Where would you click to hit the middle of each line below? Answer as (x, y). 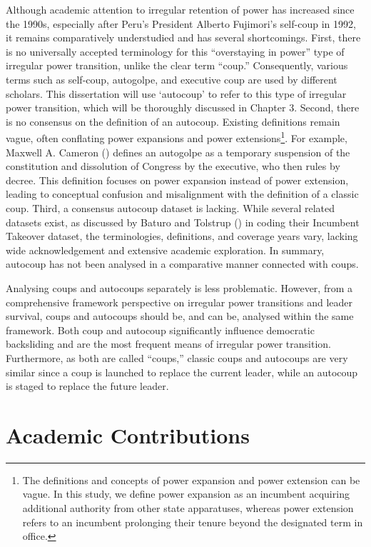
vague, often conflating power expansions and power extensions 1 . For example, (177, 137)
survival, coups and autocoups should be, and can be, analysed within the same (180, 316)
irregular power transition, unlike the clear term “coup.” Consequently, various (177, 65)
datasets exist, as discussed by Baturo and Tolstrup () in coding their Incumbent (183, 222)
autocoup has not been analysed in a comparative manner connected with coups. (182, 264)
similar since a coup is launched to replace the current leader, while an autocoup (182, 372)
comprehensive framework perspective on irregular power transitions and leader (179, 302)
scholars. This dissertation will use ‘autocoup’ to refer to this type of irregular (176, 93)
